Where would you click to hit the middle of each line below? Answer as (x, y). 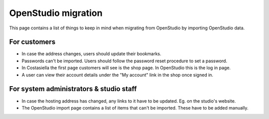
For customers (32, 42)
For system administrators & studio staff (73, 89)
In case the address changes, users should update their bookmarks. (91, 54)
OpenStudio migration (56, 13)
